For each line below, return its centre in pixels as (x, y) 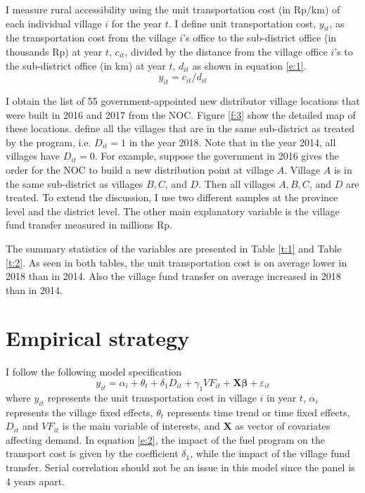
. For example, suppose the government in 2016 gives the (217, 156)
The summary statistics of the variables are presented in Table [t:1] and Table (174, 248)
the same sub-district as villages (75, 183)
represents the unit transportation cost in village (152, 397)
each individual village (54, 23)
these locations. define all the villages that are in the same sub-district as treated (180, 128)
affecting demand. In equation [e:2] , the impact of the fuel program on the (165, 439)
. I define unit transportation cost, (242, 23)
